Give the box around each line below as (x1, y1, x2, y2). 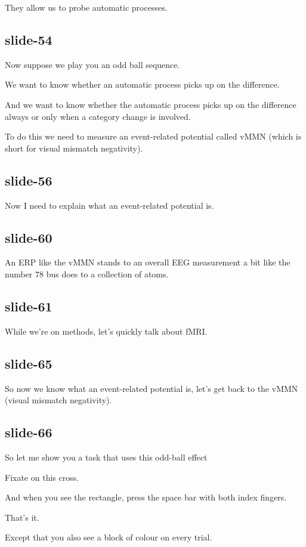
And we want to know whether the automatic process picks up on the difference (5, 98, 296, 110)
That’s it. (5, 511, 39, 523)
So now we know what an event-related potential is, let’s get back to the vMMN (5, 382, 298, 394)
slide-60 (5, 228, 52, 246)
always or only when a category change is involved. (5, 110, 191, 122)
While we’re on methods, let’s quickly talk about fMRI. (5, 325, 208, 337)
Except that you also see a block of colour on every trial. (5, 531, 212, 543)
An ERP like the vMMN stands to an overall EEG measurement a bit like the (5, 256, 290, 268)
